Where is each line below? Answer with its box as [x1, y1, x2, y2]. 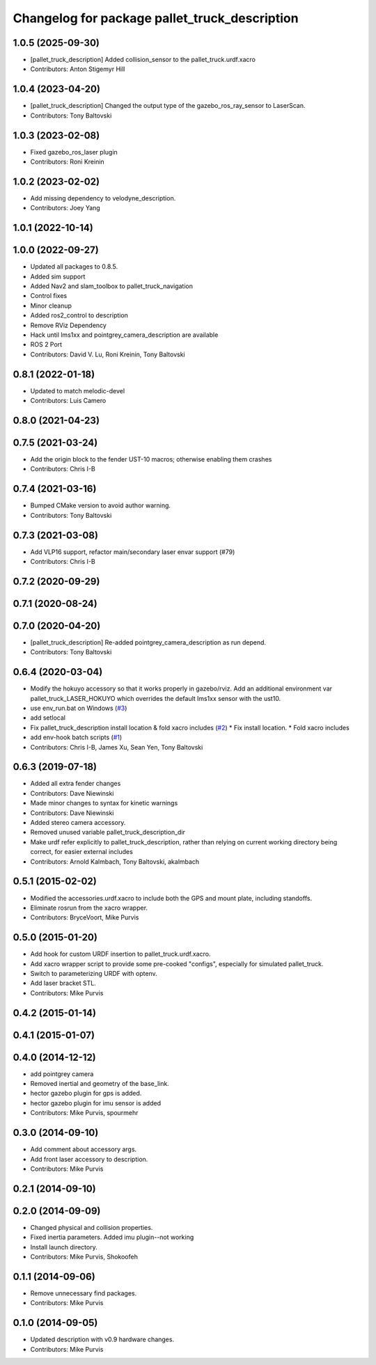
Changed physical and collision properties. [30, 1223, 153, 1231]
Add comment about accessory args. [30, 1145, 137, 1153]
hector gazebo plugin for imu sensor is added [30, 1098, 162, 1107]
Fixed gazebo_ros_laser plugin [30, 148, 118, 156]
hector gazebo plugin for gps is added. [30, 1089, 142, 1098]
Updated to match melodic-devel [30, 386, 125, 395]
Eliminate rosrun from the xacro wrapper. [30, 904, 148, 912]
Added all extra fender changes [30, 780, 121, 788]
